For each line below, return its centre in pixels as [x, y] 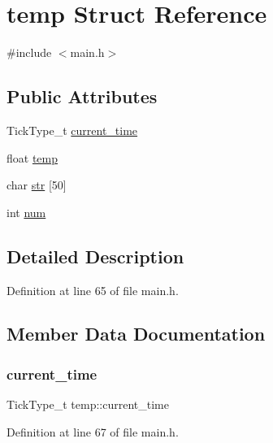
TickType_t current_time [72, 130]
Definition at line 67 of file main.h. [93, 431]
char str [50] [37, 185]
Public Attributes [82, 96]
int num [26, 212]
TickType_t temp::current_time [88, 404]
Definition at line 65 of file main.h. [93, 290]
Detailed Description [95, 256]
